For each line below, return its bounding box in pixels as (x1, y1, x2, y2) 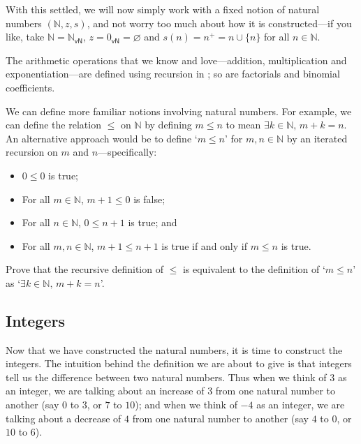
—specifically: (98, 145, 157, 159)
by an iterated (286, 131, 348, 145)
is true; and (128, 215, 177, 230)
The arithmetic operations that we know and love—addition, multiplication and (6, 52, 347, 67)
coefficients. (6, 80, 55, 94)
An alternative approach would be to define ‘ (6, 131, 198, 145)
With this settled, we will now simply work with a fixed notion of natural (6, 2, 320, 16)
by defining (145, 117, 192, 132)
